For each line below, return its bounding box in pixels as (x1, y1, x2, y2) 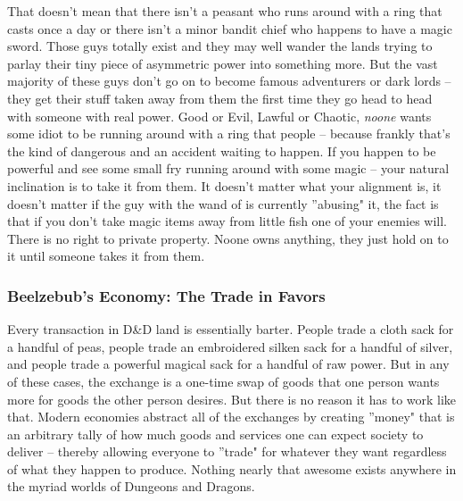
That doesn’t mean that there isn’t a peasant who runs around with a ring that (7, 2, 442, 20)
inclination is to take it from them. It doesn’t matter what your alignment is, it (7, 176, 442, 195)
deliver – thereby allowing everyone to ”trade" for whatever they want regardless (7, 442, 447, 461)
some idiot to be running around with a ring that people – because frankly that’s (7, 124, 451, 143)
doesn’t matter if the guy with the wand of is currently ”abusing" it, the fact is (7, 194, 439, 213)
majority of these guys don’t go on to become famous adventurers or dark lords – (7, 71, 451, 90)
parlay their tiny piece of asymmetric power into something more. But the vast (7, 54, 438, 72)
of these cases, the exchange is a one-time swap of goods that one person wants (7, 372, 440, 390)
